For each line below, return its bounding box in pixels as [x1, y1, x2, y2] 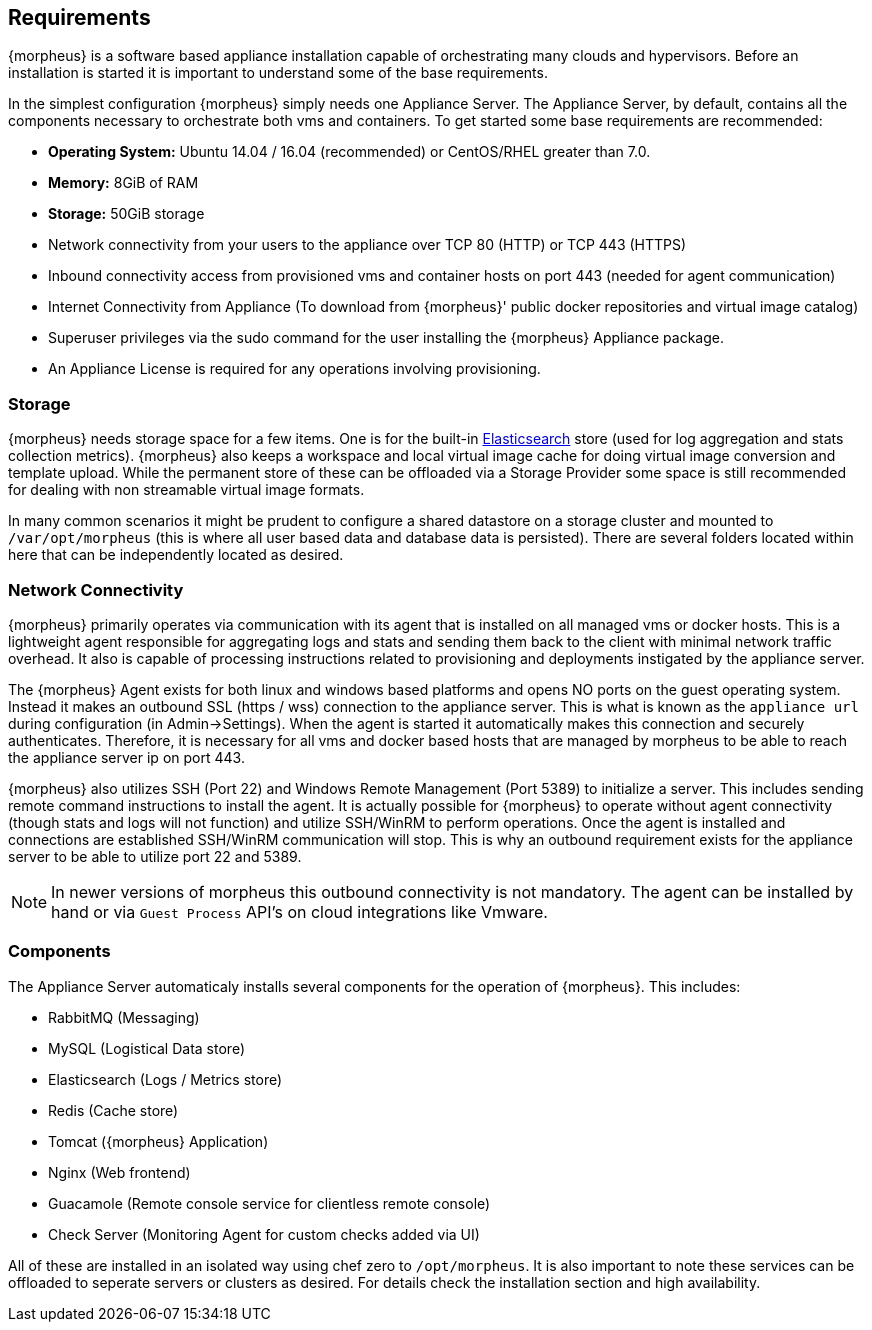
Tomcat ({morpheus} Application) [48, 1132, 269, 1150]
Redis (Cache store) [48, 1101, 179, 1119]
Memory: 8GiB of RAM [48, 174, 199, 192]
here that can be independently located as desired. [8, 546, 344, 564]
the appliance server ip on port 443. [8, 748, 245, 766]
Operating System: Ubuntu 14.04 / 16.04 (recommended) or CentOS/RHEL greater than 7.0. [48, 143, 651, 161]
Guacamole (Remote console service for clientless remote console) [48, 1194, 491, 1212]
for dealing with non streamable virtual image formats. [8, 481, 365, 499]
